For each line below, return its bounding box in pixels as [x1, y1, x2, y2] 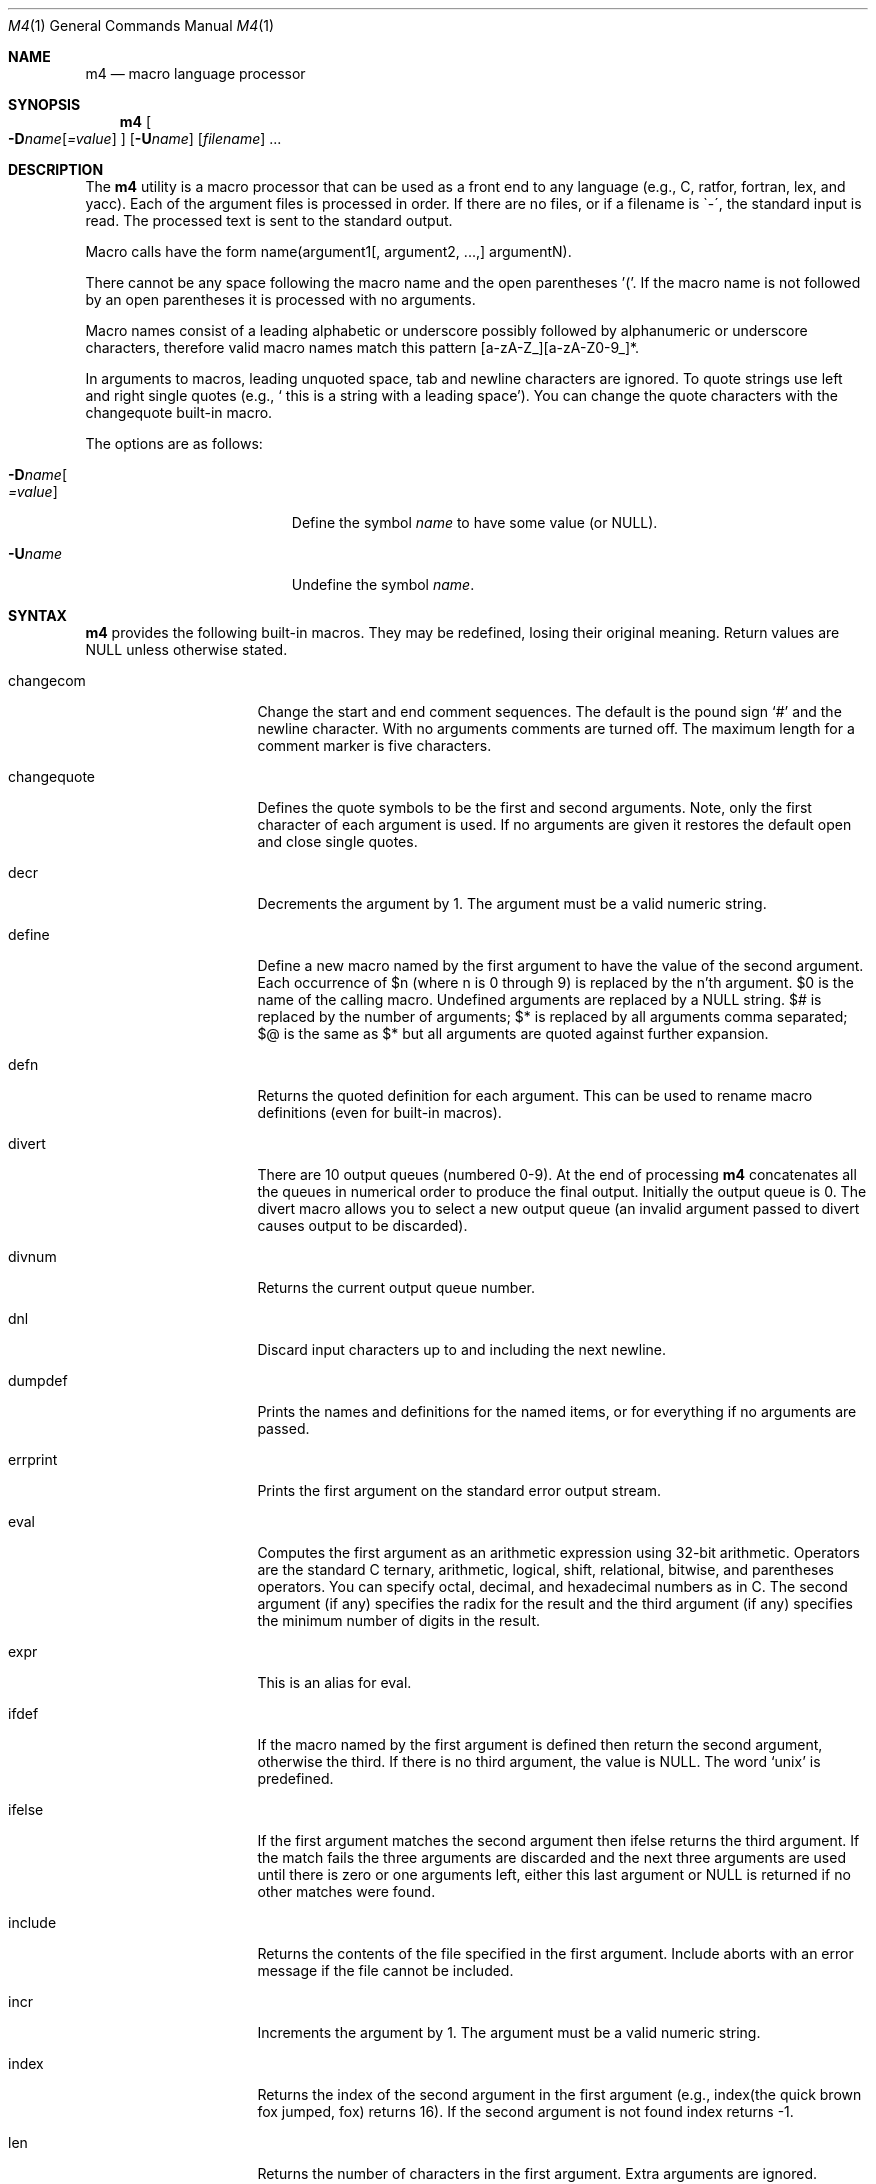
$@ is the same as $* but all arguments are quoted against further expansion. [257, 1025, 769, 1042]
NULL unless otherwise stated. [85, 641, 288, 658]
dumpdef [8, 1372, 68, 1389]
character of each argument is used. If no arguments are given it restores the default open [257, 816, 852, 833]
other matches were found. [257, 1883, 436, 1900]
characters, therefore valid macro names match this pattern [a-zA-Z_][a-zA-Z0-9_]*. [85, 339, 640, 356]
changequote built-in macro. [85, 404, 273, 421]
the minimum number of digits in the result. [257, 1612, 541, 1629]
